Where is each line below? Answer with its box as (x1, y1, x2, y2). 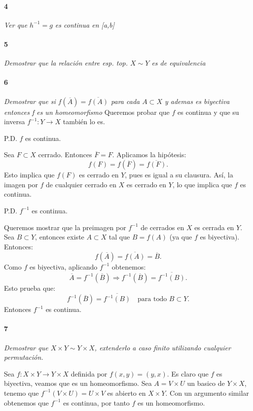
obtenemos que (4, 397, 49, 408)
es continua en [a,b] (55, 19, 115, 30)
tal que (108, 232, 130, 242)
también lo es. (63, 116, 105, 127)
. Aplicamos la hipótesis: (112, 149, 186, 160)
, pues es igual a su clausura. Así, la (125, 170, 233, 180)
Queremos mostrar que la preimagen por (4, 222, 126, 232)
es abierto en (107, 387, 146, 398)
